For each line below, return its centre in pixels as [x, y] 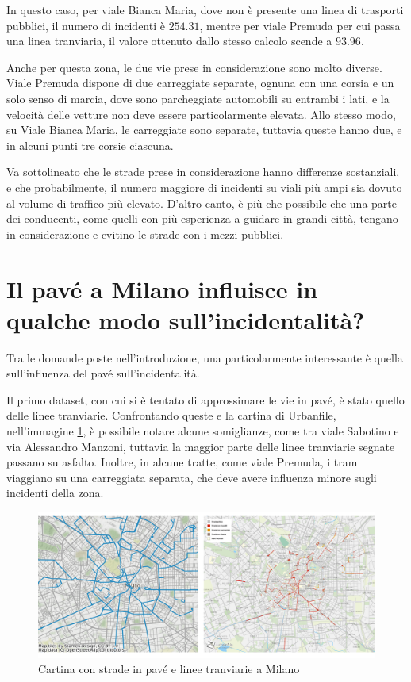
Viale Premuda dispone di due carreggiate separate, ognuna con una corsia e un [200, 83]
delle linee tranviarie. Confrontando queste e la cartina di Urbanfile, [171, 415]
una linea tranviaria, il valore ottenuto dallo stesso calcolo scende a [169, 41]
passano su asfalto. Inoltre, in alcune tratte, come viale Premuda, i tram [182, 462]
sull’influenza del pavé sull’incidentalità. [103, 373]
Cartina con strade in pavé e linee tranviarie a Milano [169, 669]
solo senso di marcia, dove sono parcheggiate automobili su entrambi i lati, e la [198, 98]
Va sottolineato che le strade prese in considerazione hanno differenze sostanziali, [203, 172]
